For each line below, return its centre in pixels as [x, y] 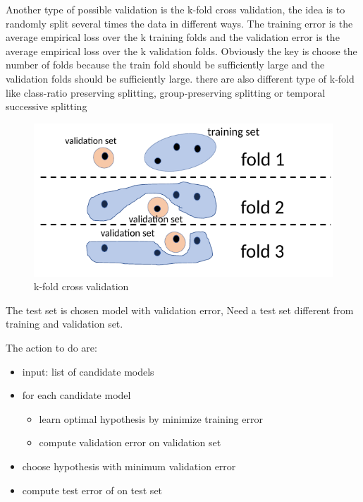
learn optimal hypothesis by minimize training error [151, 418]
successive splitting [47, 106]
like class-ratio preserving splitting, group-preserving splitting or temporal [166, 92]
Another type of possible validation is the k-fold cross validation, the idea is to [176, 9]
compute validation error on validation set [130, 442]
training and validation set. [64, 324]
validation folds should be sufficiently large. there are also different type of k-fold [180, 78]
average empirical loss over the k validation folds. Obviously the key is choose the [181, 50]
